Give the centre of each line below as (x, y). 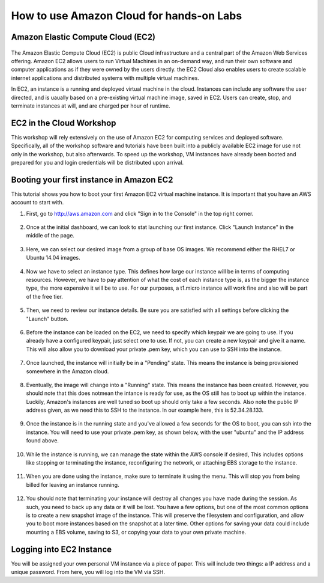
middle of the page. (50, 236)
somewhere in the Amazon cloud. (67, 371)
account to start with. (37, 203)
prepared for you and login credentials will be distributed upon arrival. (97, 162)
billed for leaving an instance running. (73, 484)
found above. (43, 441)
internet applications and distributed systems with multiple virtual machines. (105, 78)
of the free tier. (44, 296)
